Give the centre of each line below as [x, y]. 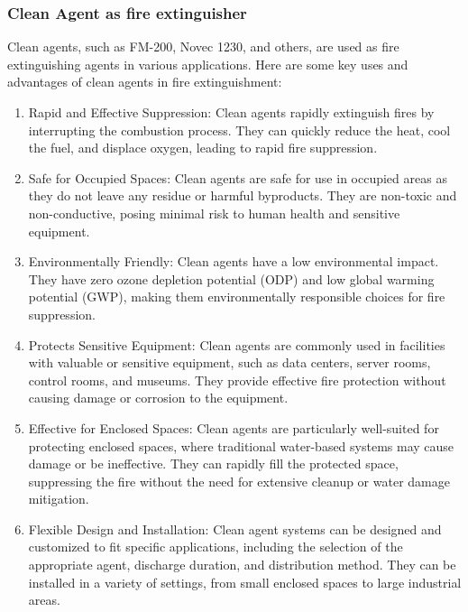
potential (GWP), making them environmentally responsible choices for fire [237, 297]
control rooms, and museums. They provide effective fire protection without [237, 380]
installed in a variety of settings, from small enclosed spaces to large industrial [245, 582]
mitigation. [59, 499]
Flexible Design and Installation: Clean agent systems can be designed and [235, 529]
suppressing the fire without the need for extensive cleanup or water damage [239, 481]
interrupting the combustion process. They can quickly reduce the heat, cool [239, 130]
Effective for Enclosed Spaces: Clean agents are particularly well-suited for [234, 427]
